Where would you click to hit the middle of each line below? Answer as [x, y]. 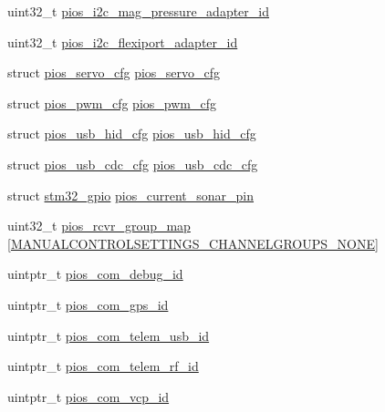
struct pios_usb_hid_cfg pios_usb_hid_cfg [132, 134]
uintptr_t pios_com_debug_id [95, 274]
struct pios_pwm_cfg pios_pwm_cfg [112, 103]
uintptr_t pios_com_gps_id [88, 304]
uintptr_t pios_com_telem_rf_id [103, 366]
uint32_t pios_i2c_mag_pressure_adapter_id [138, 11]
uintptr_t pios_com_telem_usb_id [109, 335]
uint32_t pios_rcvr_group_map [99, 226]
